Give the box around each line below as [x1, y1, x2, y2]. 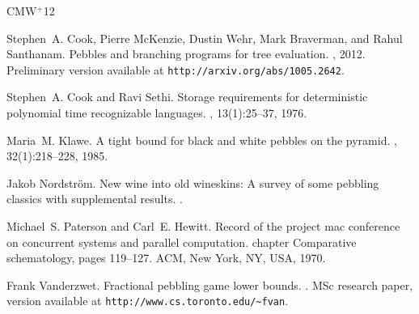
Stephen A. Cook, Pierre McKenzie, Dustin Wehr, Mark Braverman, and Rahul [6, 29, 403, 46]
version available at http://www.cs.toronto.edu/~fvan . [6, 292, 289, 309]
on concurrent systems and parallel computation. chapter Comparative [6, 233, 357, 250]
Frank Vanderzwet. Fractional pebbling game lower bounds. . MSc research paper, [6, 276, 413, 293]
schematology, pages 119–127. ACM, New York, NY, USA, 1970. [6, 249, 326, 266]
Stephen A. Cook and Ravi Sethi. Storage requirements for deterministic [6, 88, 368, 105]
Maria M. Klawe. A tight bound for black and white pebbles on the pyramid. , [6, 131, 397, 148]
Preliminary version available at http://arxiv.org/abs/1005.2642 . [6, 61, 345, 78]
